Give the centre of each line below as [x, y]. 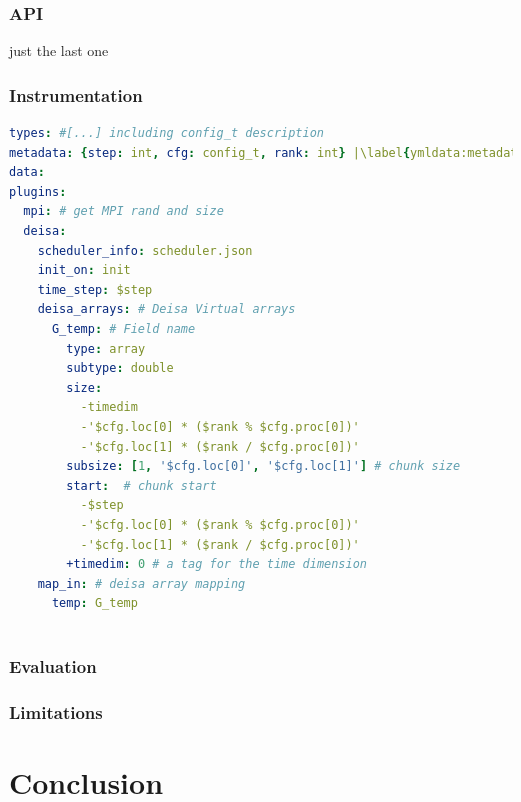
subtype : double [120, 368]
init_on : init [84, 270]
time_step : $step [95, 289]
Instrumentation [76, 94]
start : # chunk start [141, 485]
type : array [106, 348]
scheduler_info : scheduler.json [145, 250]
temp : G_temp [94, 603]
